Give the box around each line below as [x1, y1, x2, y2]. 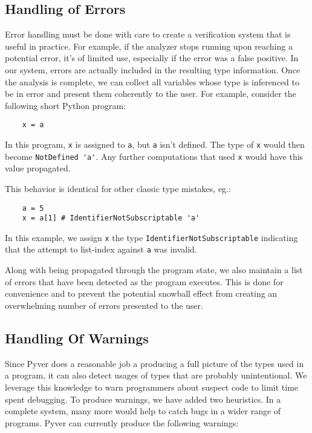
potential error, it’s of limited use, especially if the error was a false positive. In [5, 51, 299, 64]
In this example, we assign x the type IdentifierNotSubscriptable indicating [5, 231, 298, 243]
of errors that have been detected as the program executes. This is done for [5, 275, 284, 288]
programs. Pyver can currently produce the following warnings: [5, 416, 239, 429]
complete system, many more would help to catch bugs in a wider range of [5, 405, 281, 417]
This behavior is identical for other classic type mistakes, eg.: [5, 182, 231, 194]
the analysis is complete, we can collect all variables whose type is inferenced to [5, 75, 299, 88]
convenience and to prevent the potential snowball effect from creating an [5, 287, 278, 300]
